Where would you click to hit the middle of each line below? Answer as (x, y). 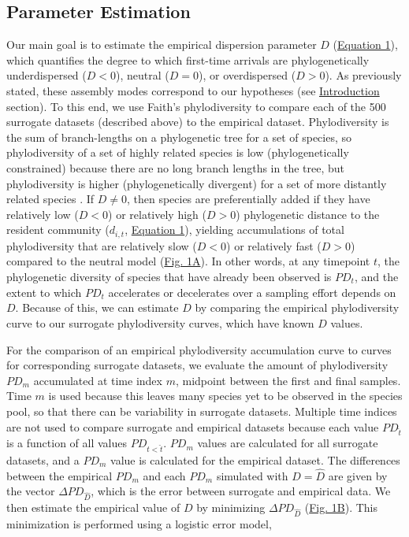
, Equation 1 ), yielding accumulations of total (234, 230)
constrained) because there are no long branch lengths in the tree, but (175, 167)
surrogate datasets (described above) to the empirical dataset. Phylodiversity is (198, 122)
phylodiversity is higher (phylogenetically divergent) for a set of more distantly (197, 183)
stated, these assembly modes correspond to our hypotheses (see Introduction (193, 90)
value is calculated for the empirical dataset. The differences (255, 460)
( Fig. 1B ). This (341, 507)
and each (164, 475)
